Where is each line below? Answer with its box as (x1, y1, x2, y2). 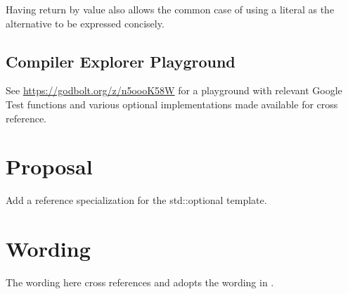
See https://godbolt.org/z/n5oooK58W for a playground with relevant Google (6, 83, 342, 98)
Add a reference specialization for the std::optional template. (6, 193, 267, 207)
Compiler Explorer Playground (6, 50, 236, 72)
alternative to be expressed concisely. (6, 15, 165, 30)
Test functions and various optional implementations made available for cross (6, 96, 338, 111)
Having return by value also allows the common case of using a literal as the (6, 2, 335, 16)
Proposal (6, 152, 93, 181)
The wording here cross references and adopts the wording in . (6, 275, 274, 290)
